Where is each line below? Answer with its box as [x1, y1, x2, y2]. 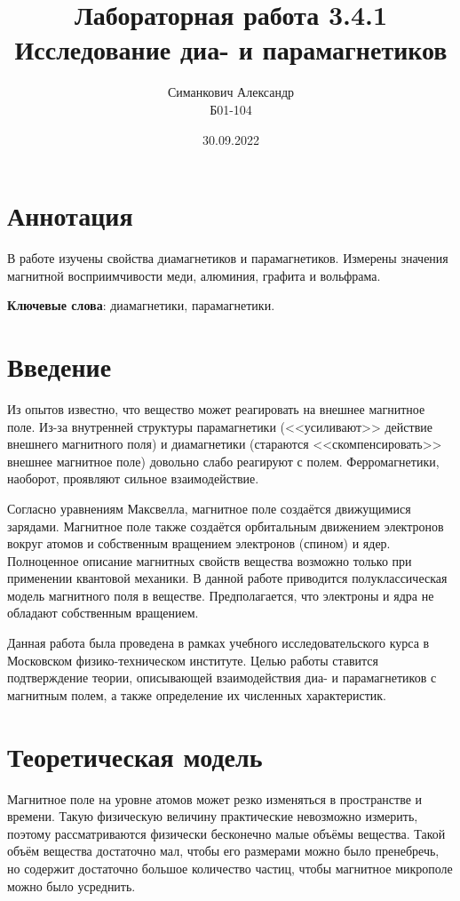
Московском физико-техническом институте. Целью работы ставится [7, 650, 379, 669]
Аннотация [7, 197, 133, 234]
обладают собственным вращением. [7, 603, 199, 622]
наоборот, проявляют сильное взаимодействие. [7, 469, 259, 488]
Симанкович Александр [167, 83, 295, 101]
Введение [7, 348, 112, 384]
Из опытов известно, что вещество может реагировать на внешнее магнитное [7, 399, 425, 418]
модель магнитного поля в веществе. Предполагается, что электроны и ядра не [7, 586, 434, 604]
